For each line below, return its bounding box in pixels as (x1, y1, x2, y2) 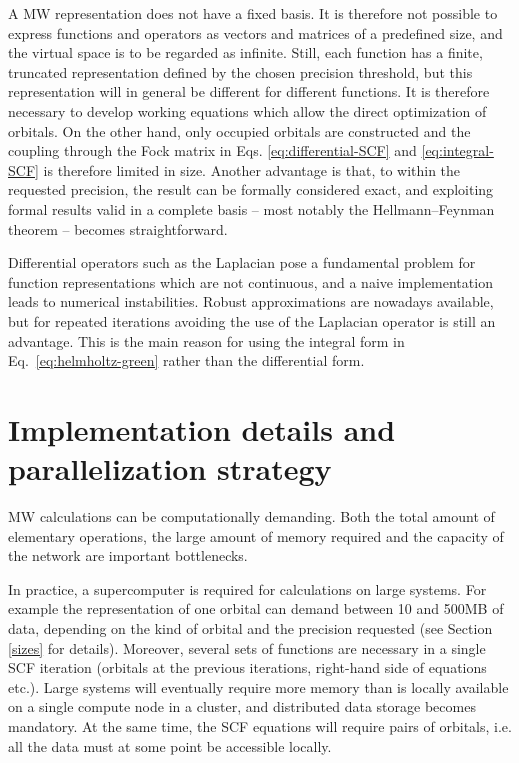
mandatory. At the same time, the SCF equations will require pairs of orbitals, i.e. (8, 715, 512, 736)
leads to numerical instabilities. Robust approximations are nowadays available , (8, 291, 494, 312)
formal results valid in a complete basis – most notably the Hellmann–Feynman (8, 198, 495, 219)
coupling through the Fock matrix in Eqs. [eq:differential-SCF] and (8, 140, 417, 161)
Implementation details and (8, 408, 396, 449)
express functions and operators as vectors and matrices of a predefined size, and (8, 22, 503, 43)
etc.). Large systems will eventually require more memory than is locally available (8, 676, 509, 697)
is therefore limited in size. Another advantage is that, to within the (43, 159, 461, 180)
